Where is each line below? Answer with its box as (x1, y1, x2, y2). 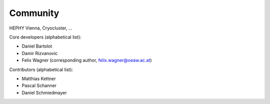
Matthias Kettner (21, 75, 56, 81)
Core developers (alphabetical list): (9, 34, 82, 40)
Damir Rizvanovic (21, 50, 58, 56)
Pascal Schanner (21, 82, 57, 88)
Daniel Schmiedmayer (21, 89, 67, 95)
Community (9, 7, 59, 18)
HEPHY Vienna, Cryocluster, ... (9, 25, 72, 31)
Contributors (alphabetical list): (9, 66, 73, 72)
